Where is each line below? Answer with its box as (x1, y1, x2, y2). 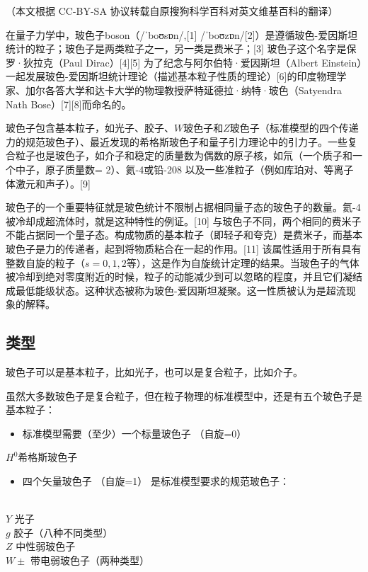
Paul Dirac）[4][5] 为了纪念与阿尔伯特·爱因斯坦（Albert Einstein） (62, 55, 362, 69)
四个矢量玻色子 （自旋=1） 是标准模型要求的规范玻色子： (22, 474, 290, 488)
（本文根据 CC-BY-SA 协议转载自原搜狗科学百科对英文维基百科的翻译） (6, 4, 338, 18)
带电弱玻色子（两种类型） (30, 553, 150, 568)
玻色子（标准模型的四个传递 (229, 120, 359, 135)
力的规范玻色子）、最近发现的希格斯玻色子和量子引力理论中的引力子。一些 (6, 134, 347, 149)
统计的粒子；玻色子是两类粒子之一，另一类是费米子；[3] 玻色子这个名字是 (6, 41, 347, 56)
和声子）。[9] (35, 176, 91, 190)
